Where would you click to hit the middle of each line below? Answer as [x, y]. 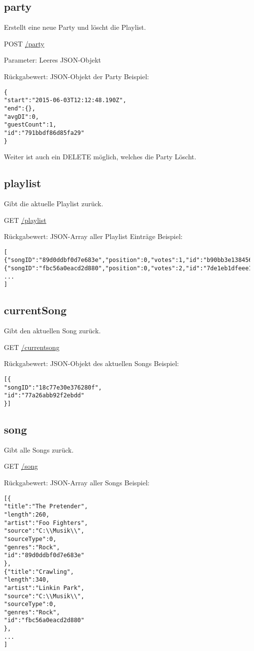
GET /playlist [25, 220]
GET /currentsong [32, 347]
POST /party [24, 43]
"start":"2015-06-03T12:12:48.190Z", [65, 100]
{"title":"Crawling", [39, 572]
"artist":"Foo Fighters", [46, 523]
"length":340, [27, 580]
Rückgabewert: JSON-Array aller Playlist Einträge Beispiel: [93, 236]
